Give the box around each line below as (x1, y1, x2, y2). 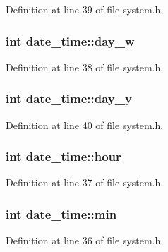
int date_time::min (6, 205, 117, 222)
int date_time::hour (6, 148, 121, 165)
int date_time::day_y (6, 90, 132, 107)
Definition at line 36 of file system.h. (6, 233, 164, 248)
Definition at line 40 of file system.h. (6, 117, 164, 132)
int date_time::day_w (6, 32, 135, 49)
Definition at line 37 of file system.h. (6, 175, 164, 190)
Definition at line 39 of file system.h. (6, 2, 164, 16)
